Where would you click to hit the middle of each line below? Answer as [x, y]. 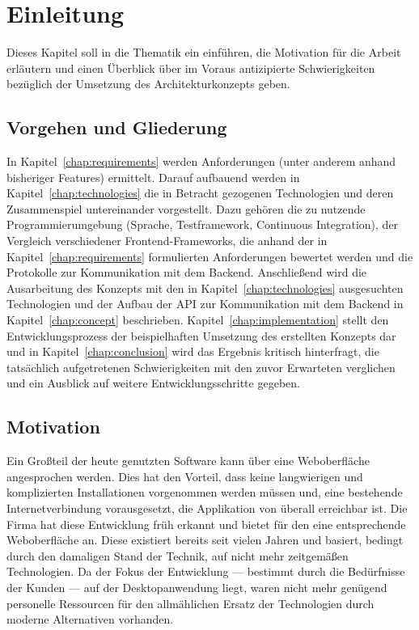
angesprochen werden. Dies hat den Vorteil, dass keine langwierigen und [185, 476]
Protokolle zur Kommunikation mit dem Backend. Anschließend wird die [187, 272]
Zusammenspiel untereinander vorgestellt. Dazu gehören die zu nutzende [186, 208]
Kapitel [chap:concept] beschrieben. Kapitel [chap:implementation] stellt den [198, 320]
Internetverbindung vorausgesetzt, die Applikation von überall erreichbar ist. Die [207, 508]
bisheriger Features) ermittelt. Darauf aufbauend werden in [153, 177]
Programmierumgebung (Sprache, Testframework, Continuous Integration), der [203, 224]
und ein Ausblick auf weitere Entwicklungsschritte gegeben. [153, 383]
